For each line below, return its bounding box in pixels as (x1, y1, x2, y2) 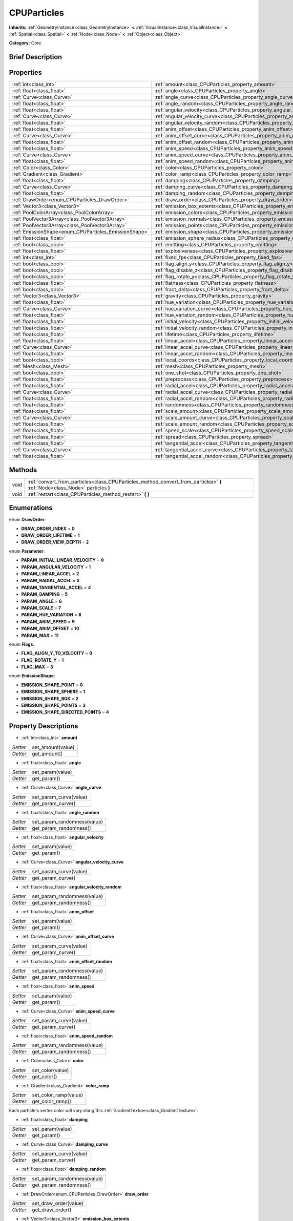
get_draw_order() (32, 1206, 72, 1213)
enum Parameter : (9, 548, 45, 554)
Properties (9, 68, 42, 77)
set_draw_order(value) (32, 1200, 84, 1207)
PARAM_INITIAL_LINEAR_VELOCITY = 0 (21, 557, 104, 563)
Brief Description (9, 53, 62, 61)
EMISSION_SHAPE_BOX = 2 (21, 695, 79, 701)
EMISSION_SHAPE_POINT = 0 (21, 682, 83, 688)
